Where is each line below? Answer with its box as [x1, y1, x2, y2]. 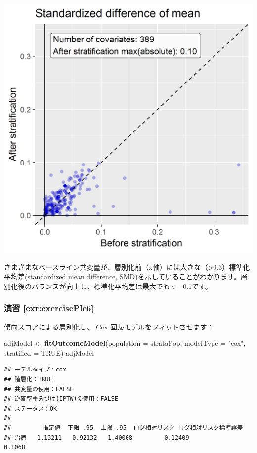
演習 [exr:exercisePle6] [4, 302, 94, 314]
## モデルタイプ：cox [4, 366, 67, 373]
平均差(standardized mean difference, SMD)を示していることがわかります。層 [4, 271, 248, 282]
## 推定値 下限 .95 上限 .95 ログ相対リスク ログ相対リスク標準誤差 [4, 424, 243, 431]
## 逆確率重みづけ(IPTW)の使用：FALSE [4, 395, 119, 403]
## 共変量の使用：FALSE [4, 385, 74, 393]
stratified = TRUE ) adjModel [4, 347, 94, 358]
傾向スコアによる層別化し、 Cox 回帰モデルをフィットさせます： [4, 321, 214, 331]
